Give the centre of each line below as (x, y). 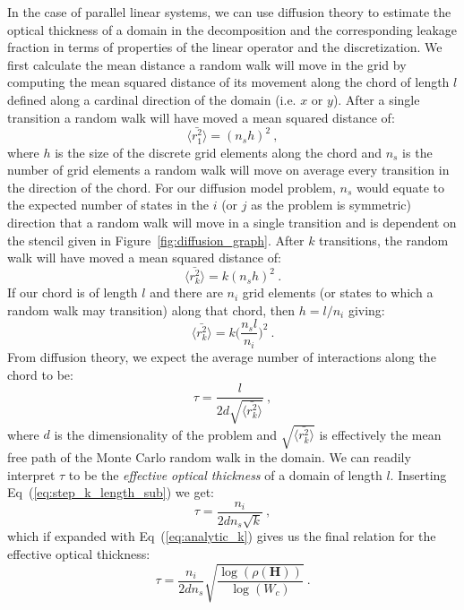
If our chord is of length (73, 292)
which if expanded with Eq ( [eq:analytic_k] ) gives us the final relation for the (222, 536)
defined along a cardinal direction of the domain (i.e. (152, 99)
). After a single (376, 99)
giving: (366, 309)
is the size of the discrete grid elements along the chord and (218, 152)
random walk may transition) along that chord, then (151, 309)
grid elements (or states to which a (338, 292)
